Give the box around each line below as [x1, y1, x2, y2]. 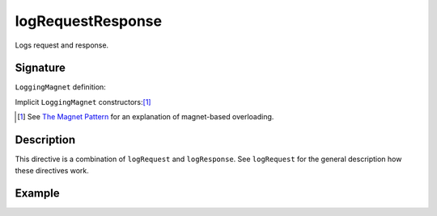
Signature [15, 61, 66, 75]
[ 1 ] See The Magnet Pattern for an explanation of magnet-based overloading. [17, 112, 274, 122]
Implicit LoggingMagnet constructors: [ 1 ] [15, 97, 151, 106]
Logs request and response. [15, 40, 109, 50]
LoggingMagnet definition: [15, 82, 107, 92]
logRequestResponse [15, 12, 162, 30]
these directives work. [15, 165, 89, 175]
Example [15, 186, 60, 201]
